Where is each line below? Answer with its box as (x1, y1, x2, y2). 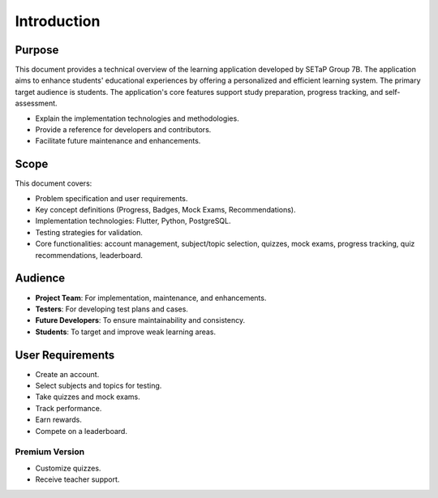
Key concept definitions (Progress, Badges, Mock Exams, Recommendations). (35, 205, 296, 215)
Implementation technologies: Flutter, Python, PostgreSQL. (35, 216, 231, 226)
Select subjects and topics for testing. (35, 381, 162, 391)
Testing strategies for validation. (35, 227, 144, 237)
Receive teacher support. (35, 474, 120, 484)
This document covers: (15, 178, 92, 188)
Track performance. (35, 403, 102, 413)
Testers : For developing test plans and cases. (35, 304, 188, 314)
